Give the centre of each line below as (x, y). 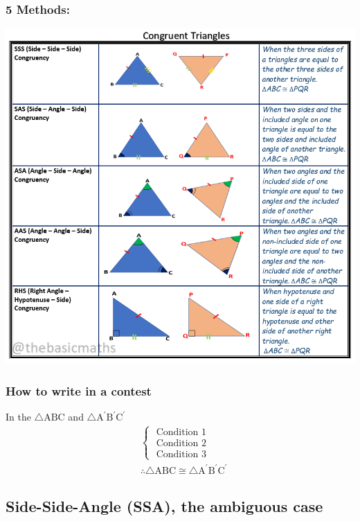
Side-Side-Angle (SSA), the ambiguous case (164, 506)
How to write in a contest (79, 390)
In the (18, 417)
